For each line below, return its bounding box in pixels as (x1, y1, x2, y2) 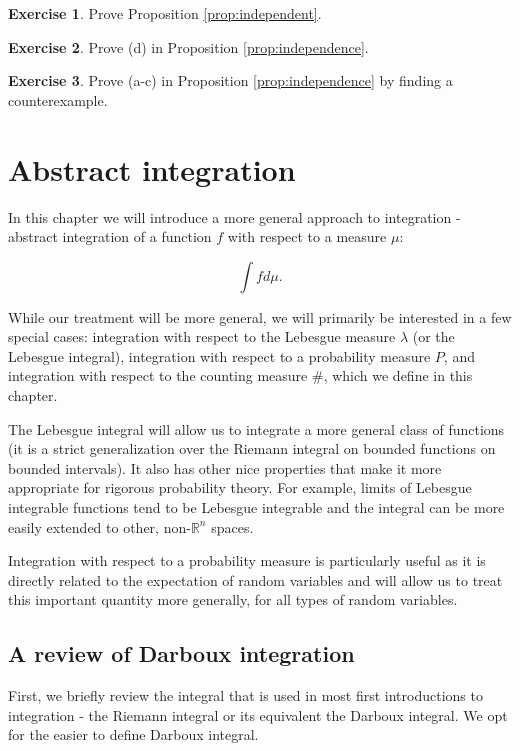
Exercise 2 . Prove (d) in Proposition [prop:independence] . (8, 36, 369, 57)
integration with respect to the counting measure (8, 365, 308, 386)
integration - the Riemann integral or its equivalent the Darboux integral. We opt (8, 704, 508, 725)
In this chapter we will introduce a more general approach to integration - (8, 206, 461, 227)
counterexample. (8, 89, 108, 110)
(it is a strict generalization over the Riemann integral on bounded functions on (8, 438, 496, 459)
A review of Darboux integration (8, 638, 355, 669)
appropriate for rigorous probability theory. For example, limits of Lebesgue (8, 477, 472, 498)
